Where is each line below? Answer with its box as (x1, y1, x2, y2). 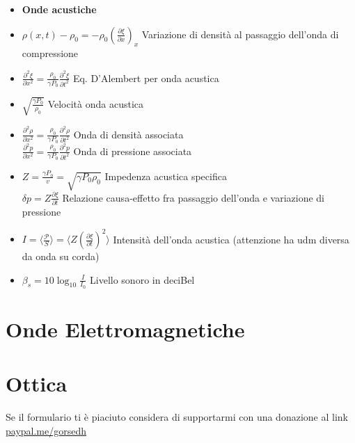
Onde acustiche (22, 2, 97, 16)
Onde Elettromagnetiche (6, 315, 245, 344)
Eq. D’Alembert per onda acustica (72, 70, 219, 85)
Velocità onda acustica (47, 96, 144, 111)
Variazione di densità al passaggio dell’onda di (141, 26, 339, 41)
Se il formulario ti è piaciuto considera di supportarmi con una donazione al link (6, 410, 348, 424)
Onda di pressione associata (73, 143, 192, 158)
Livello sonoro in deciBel (90, 272, 195, 287)
